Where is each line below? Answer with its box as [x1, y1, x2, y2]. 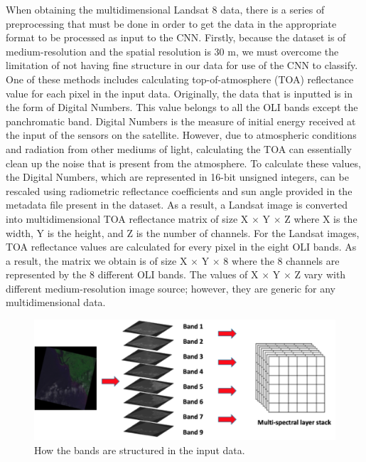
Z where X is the [284, 211, 357, 226]
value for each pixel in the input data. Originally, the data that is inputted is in [6, 85, 352, 100]
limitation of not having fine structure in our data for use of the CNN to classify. [6, 58, 358, 73]
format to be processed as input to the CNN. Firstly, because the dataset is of [6, 30, 346, 45]
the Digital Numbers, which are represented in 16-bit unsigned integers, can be [6, 169, 349, 184]
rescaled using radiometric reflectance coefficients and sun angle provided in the [6, 183, 352, 198]
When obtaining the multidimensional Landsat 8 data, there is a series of [6, 2, 325, 16]
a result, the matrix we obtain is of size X [6, 253, 188, 268]
